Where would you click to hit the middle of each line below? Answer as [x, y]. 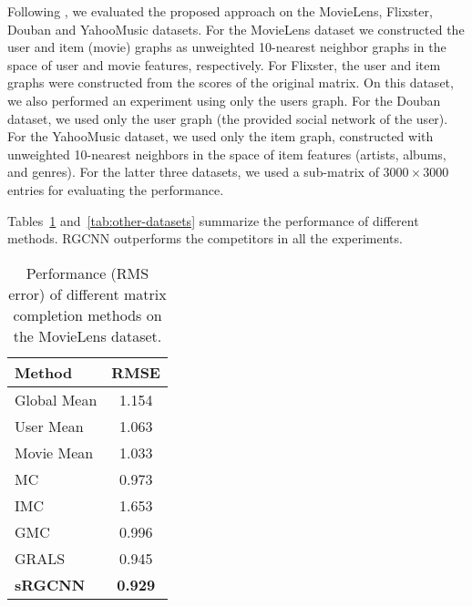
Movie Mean [54, 452]
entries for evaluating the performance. [116, 189]
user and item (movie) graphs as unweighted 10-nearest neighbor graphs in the [227, 47]
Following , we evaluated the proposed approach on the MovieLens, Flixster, [220, 11]
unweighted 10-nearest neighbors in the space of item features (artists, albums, [227, 154]
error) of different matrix [87, 293]
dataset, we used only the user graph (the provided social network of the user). [228, 118]
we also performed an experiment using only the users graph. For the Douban [224, 100]
